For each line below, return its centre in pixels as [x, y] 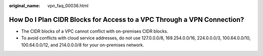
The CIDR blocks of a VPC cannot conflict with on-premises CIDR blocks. [95, 31]
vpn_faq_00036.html [68, 6]
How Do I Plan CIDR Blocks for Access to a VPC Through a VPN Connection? [127, 19]
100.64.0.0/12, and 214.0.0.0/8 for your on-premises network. [83, 45]
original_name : [25, 6]
